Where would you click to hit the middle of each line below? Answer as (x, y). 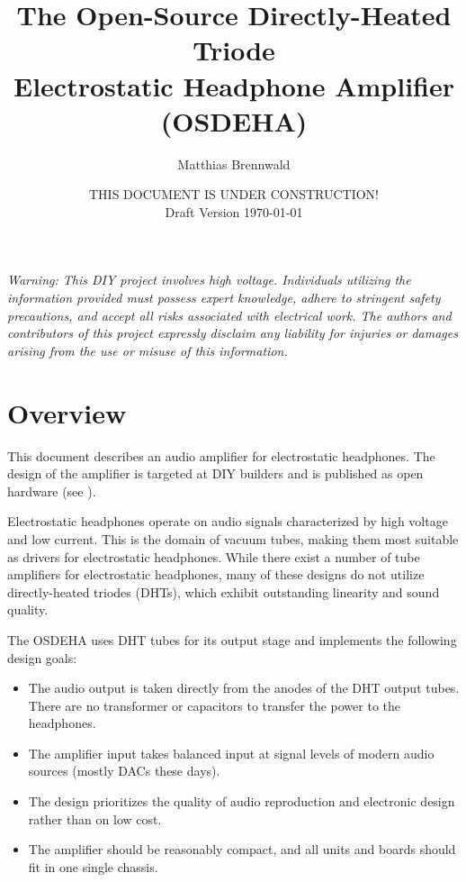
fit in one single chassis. (93, 866)
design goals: (42, 657)
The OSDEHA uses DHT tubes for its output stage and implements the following (232, 639)
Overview (67, 412)
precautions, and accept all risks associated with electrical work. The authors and (229, 315)
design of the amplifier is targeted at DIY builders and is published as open (215, 473)
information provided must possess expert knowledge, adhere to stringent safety (224, 298)
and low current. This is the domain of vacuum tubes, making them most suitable (233, 538)
